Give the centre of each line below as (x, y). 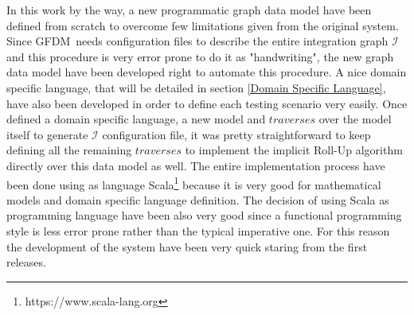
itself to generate (47, 134)
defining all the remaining (69, 150)
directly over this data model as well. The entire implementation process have (196, 165)
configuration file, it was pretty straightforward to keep (236, 134)
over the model (355, 119)
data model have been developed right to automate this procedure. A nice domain (207, 72)
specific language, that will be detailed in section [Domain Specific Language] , (196, 87)
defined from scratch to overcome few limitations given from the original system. (203, 25)
